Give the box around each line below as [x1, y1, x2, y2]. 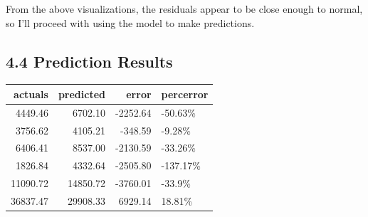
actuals [14, 86, 48, 101]
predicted [58, 86, 106, 101]
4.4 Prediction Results [6, 50, 173, 72]
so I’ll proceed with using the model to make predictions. [6, 15, 255, 30]
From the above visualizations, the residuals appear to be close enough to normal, [6, 1, 363, 16]
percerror [161, 86, 209, 101]
